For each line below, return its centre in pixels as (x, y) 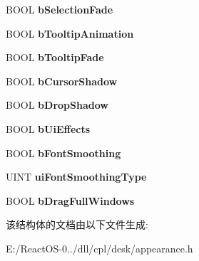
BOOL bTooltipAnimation (70, 33)
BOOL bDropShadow (57, 105)
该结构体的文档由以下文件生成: (77, 224)
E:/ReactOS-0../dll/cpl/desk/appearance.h (99, 248)
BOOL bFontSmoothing (63, 153)
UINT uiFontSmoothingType (76, 177)
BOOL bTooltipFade (55, 57)
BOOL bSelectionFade (60, 9)
